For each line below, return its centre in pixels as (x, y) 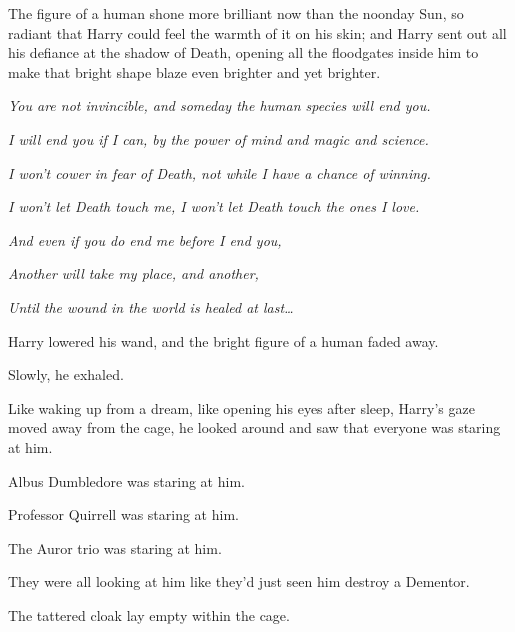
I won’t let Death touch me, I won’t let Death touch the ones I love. (214, 206)
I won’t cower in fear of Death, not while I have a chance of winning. (219, 172)
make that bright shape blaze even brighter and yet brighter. (194, 71)
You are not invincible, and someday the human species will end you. (219, 105)
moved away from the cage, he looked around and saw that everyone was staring (254, 427)
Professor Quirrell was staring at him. (123, 514)
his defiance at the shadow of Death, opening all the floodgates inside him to (243, 52)
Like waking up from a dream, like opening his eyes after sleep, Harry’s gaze (241, 407)
